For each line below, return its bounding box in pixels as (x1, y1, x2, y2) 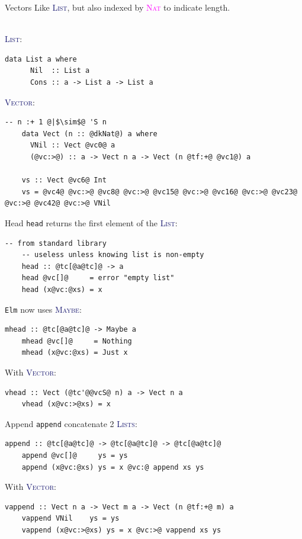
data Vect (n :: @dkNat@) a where (21, 129, 158, 138)
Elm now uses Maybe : (5, 303, 82, 315)
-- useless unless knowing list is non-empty (21, 251, 204, 259)
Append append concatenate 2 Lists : (5, 417, 137, 429)
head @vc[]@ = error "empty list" (21, 274, 175, 283)
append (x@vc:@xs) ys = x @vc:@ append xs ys (21, 463, 204, 471)
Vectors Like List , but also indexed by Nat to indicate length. (5, 1, 230, 13)
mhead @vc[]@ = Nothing (21, 336, 132, 345)
